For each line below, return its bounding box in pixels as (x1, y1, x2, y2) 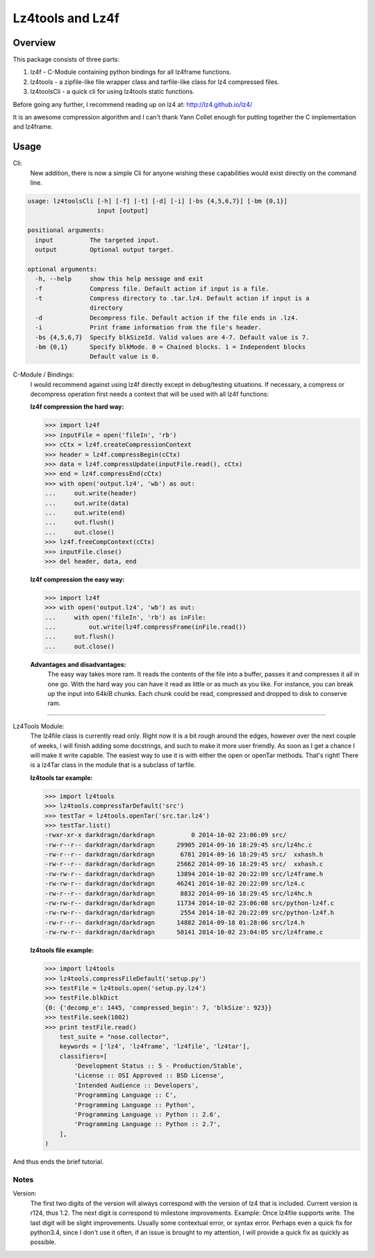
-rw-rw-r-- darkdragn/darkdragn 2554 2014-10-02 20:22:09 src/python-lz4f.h (44, 909, 335, 917)
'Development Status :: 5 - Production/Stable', (74, 1062, 243, 1070)
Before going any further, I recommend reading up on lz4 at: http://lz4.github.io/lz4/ (12, 100, 253, 108)
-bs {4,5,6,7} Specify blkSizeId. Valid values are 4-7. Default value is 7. (35, 333, 310, 341)
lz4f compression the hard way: (30, 403, 124, 411)
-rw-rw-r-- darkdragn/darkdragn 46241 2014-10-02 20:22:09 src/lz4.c (44, 879, 306, 888)
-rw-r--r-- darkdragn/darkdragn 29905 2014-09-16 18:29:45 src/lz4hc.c (44, 841, 312, 849)
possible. (30, 1238, 57, 1246)
